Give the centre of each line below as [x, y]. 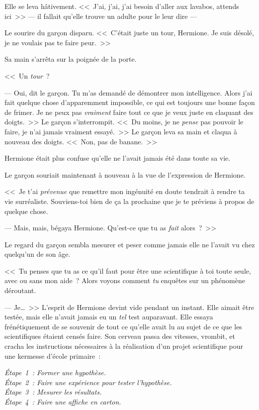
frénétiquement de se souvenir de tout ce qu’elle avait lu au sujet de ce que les [123, 326]
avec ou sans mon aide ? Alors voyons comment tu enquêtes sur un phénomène [125, 280]
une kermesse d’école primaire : [53, 356]
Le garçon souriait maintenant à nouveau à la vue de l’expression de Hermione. [125, 174]
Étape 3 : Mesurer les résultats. [53, 392]
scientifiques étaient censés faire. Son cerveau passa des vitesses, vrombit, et [120, 336]
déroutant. [20, 290]
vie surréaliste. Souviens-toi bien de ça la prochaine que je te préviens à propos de [129, 201]
